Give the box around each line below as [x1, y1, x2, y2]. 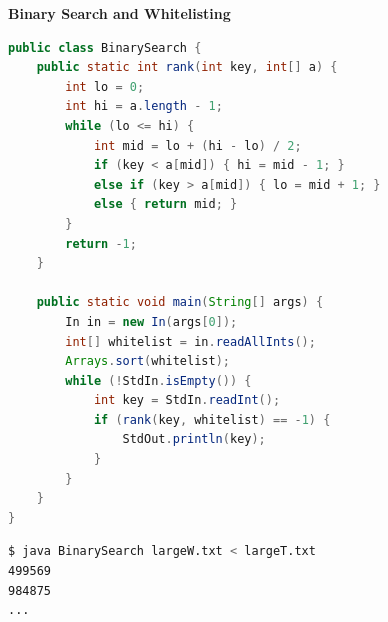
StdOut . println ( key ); [122, 432, 266, 447]
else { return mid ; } [93, 197, 238, 212]
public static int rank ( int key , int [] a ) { [36, 60, 338, 75]
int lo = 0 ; [65, 79, 145, 94]
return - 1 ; [65, 236, 137, 251]
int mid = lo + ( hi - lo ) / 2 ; [93, 138, 302, 153]
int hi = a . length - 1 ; [65, 99, 223, 114]
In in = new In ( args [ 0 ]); [65, 314, 238, 329]
